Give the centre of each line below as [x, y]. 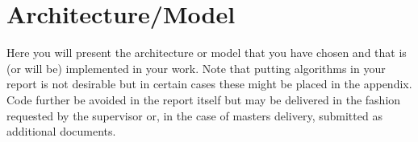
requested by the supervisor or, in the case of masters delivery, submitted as [194, 115]
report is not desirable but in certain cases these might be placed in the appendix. [209, 84]
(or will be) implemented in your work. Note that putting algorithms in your [196, 68]
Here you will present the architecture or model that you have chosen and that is [207, 53]
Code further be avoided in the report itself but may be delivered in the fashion [204, 99]
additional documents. [61, 131]
